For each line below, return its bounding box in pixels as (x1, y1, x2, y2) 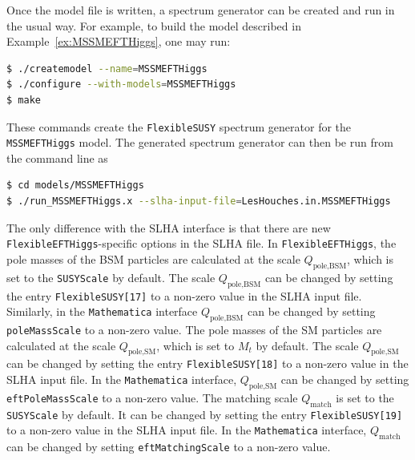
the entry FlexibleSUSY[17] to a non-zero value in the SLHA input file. (6, 287, 362, 304)
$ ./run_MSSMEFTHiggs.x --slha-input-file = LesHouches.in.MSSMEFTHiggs (6, 196, 391, 208)
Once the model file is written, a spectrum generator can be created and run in (6, 2, 395, 18)
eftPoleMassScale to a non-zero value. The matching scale (6, 389, 298, 406)
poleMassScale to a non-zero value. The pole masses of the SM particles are (6, 321, 382, 337)
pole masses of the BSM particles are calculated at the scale (6, 250, 300, 267)
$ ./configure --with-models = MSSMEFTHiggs (6, 79, 236, 91)
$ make (6, 94, 41, 106)
